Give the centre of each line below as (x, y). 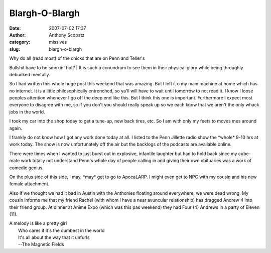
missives (58, 42)
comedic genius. (26, 168)
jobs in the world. (27, 112)
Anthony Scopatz (67, 35)
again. (16, 128)
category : (20, 42)
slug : (15, 49)
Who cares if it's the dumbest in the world (61, 230)
